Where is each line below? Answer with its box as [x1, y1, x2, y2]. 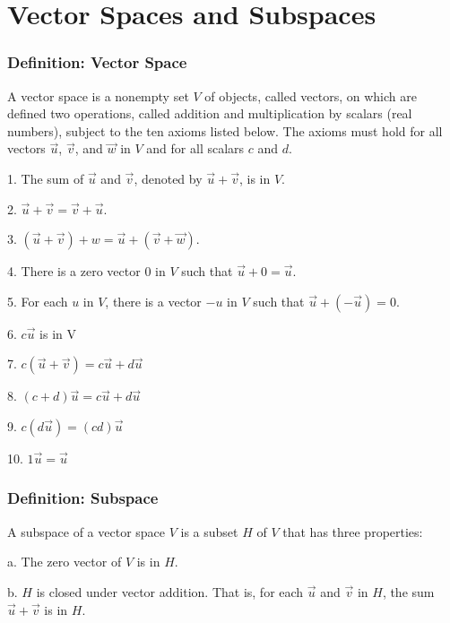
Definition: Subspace [7, 487, 159, 509]
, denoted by [134, 169, 203, 187]
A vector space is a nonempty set [7, 86, 189, 105]
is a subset [180, 522, 238, 541]
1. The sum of [7, 169, 84, 187]
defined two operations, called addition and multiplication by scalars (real [7, 104, 412, 123]
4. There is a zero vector [7, 262, 141, 281]
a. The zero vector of [7, 552, 122, 571]
